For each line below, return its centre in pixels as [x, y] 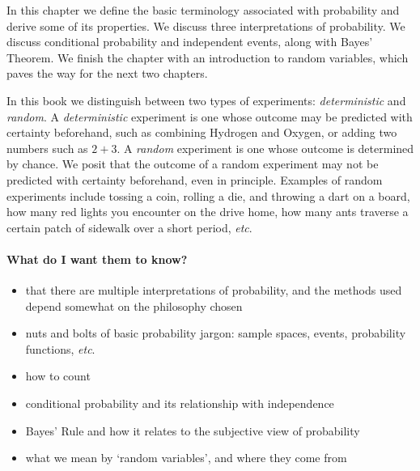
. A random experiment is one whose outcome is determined [265, 148]
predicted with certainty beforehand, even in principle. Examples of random [195, 179]
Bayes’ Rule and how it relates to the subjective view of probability [193, 430]
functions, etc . [60, 348]
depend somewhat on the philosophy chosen [134, 306]
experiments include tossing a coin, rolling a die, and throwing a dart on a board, [208, 195]
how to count [58, 376]
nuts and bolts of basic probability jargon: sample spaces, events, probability [216, 333]
